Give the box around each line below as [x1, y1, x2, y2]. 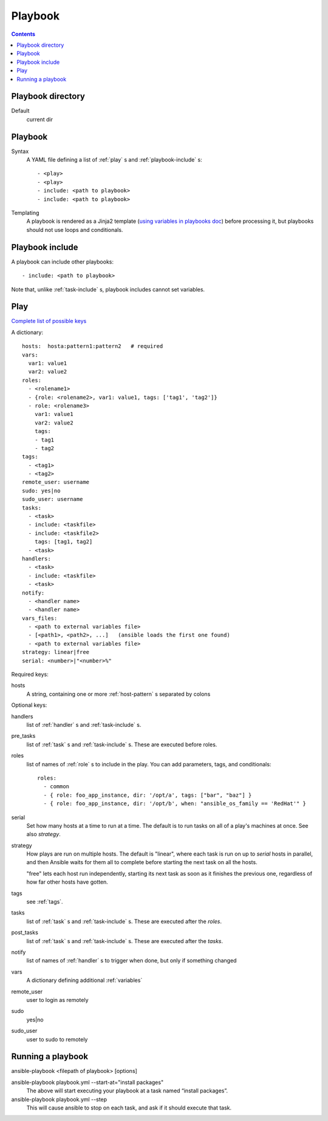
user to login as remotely [26, 996, 89, 1003]
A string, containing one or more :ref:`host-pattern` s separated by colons [26, 690, 211, 698]
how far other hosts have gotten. [26, 878, 109, 886]
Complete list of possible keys [11, 318, 87, 325]
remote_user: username [22, 479, 90, 486]
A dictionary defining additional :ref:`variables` [26, 976, 143, 984]
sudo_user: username [22, 496, 83, 503]
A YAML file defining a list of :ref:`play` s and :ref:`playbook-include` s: [26, 156, 203, 163]
